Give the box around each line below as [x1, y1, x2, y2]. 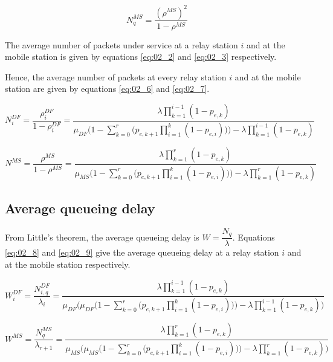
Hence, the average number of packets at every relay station [5, 70, 227, 83]
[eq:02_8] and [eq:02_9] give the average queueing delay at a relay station [5, 246, 279, 259]
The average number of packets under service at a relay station [5, 38, 238, 51]
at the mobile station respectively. [5, 257, 131, 270]
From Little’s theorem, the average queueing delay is [5, 230, 199, 243]
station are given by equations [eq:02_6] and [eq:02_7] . [5, 82, 210, 95]
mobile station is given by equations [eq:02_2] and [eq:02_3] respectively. [5, 50, 277, 63]
